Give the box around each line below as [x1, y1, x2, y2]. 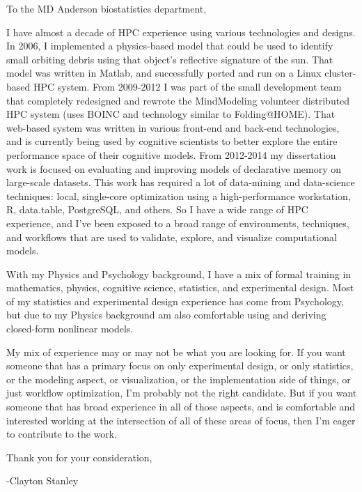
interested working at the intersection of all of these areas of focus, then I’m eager [6, 413, 356, 427]
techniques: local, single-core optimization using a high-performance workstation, [6, 188, 351, 203]
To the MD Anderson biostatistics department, [6, 1, 207, 15]
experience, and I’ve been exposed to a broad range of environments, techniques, [6, 215, 349, 230]
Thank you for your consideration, [6, 449, 152, 464]
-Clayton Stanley [6, 473, 79, 488]
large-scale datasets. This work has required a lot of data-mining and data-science [6, 175, 355, 190]
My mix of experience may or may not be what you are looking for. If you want [6, 344, 346, 359]
